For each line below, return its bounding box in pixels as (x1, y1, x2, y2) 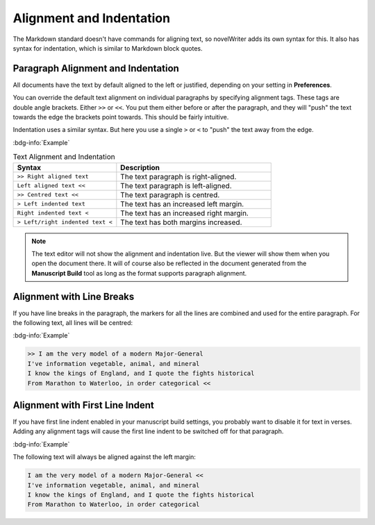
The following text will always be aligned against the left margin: (12, 453, 196, 461)
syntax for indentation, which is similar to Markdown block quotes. (12, 44, 203, 52)
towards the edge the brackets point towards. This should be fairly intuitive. (12, 113, 229, 122)
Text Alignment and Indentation (12, 152, 115, 162)
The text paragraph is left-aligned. (120, 181, 232, 190)
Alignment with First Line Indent (12, 399, 154, 411)
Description (120, 162, 160, 172)
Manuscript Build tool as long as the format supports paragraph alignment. (31, 269, 247, 277)
